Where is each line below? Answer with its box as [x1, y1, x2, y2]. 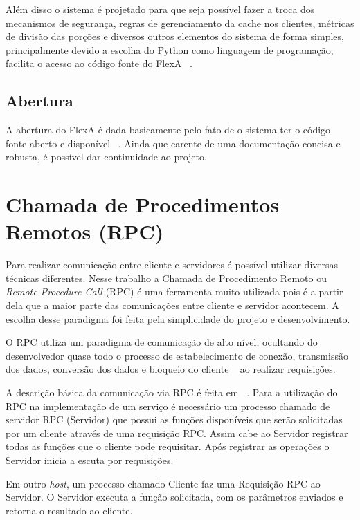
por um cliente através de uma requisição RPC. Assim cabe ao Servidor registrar [6, 425, 348, 440]
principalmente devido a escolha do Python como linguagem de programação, [6, 42, 334, 57]
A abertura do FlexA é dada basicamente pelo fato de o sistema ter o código [6, 122, 331, 137]
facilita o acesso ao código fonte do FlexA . [6, 56, 192, 71]
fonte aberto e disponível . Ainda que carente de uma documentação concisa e [6, 136, 341, 150]
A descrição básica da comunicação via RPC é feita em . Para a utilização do [6, 385, 338, 400]
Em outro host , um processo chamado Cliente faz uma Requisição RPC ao [6, 476, 321, 490]
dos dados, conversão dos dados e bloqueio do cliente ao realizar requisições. [6, 362, 336, 376]
